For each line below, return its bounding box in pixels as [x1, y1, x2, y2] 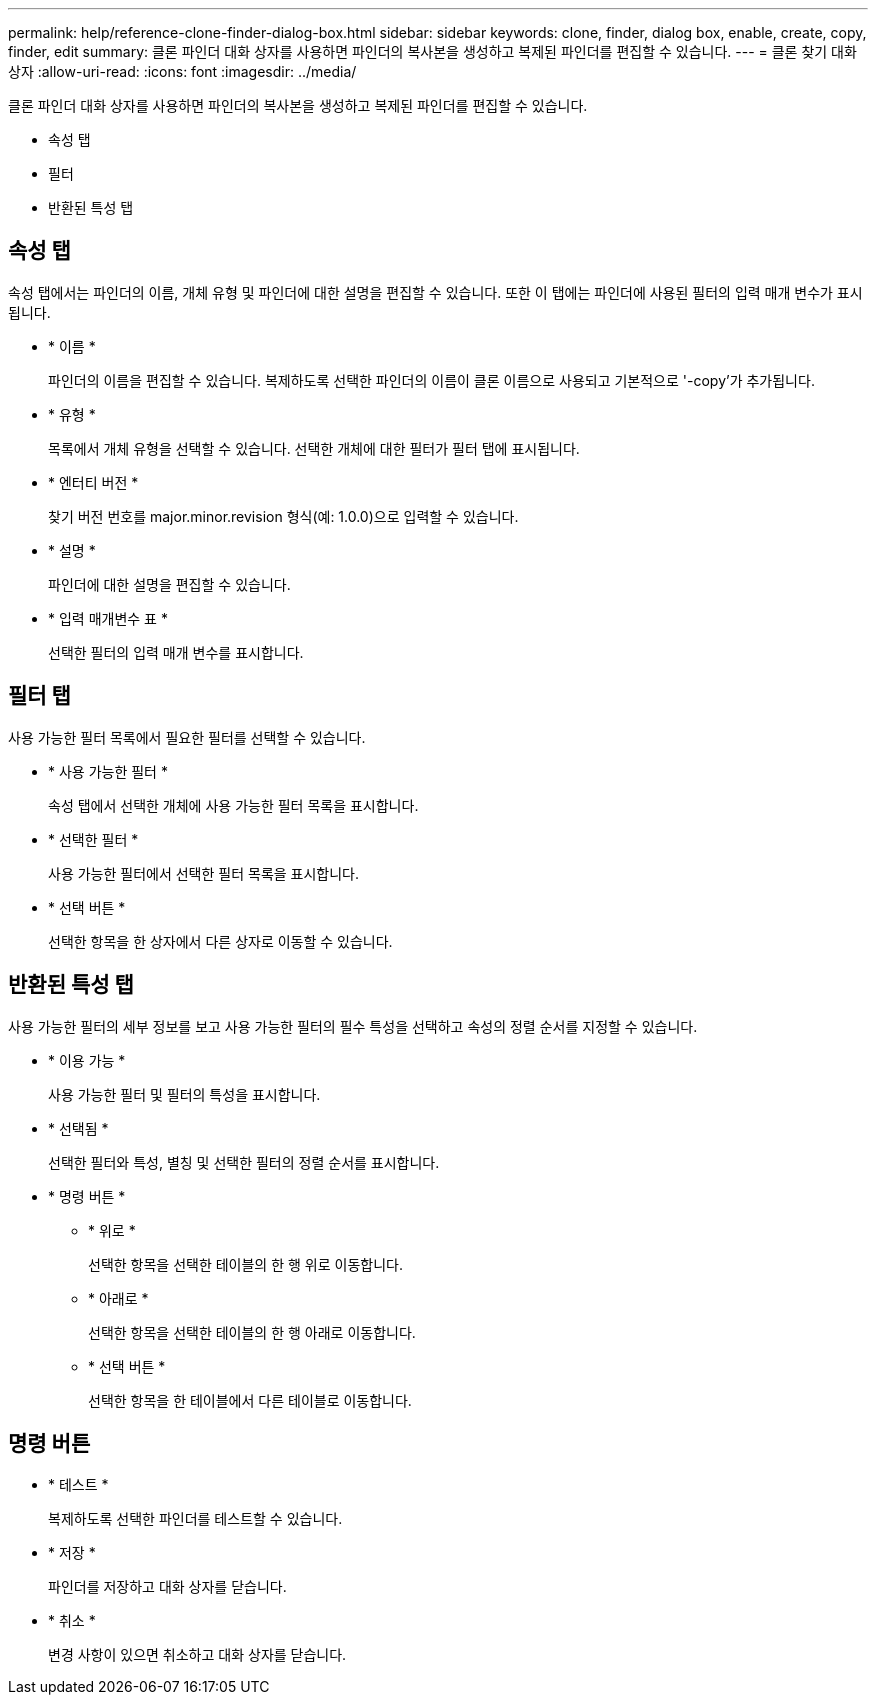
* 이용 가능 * [48, 1051, 126, 1069]
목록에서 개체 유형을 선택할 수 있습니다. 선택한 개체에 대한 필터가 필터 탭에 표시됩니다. [48, 439, 580, 457]
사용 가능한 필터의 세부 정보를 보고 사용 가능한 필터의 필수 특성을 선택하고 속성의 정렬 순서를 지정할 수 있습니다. [8, 1017, 698, 1035]
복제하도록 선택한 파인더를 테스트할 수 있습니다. [48, 1510, 343, 1528]
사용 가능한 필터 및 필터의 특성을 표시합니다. [48, 1085, 321, 1103]
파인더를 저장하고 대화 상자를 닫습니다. [48, 1578, 287, 1596]
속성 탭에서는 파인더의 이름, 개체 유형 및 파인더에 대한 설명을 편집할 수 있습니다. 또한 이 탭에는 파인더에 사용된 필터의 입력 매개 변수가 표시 [8, 283, 863, 301]
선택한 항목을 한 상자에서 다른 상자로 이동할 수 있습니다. [48, 932, 393, 950]
